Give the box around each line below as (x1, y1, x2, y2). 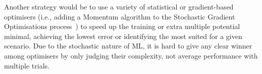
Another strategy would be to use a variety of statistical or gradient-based (4, 1, 234, 11)
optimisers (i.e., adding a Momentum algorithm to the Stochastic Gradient (4, 11, 235, 21)
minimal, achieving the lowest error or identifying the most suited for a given (4, 30, 242, 41)
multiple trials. (4, 60, 49, 70)
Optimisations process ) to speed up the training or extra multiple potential (4, 21, 240, 31)
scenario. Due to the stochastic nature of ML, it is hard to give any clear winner (4, 40, 252, 51)
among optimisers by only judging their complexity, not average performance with (4, 50, 258, 60)
